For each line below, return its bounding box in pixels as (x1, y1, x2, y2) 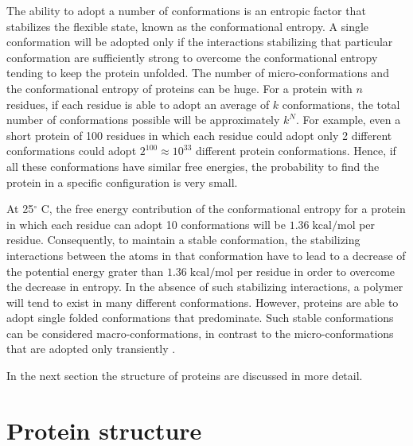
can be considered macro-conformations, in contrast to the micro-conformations (6, 324, 394, 341)
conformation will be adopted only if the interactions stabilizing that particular (6, 33, 393, 50)
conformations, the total (282, 95, 400, 112)
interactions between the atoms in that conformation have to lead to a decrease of (6, 246, 406, 263)
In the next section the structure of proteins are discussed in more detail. (6, 367, 363, 384)
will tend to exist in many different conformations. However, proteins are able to (6, 293, 399, 310)
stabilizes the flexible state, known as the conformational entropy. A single (6, 17, 369, 34)
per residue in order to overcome (236, 262, 395, 279)
